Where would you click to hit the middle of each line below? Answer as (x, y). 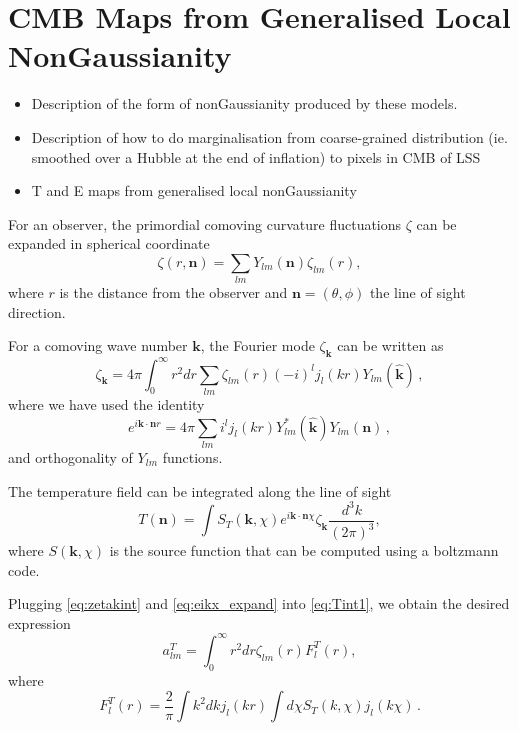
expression (39, 622)
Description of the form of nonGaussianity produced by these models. (244, 103)
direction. (37, 311)
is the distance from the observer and (173, 292)
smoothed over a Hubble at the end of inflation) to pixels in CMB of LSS (256, 156)
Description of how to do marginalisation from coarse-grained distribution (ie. (269, 136)
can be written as (390, 345)
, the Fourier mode (257, 345)
